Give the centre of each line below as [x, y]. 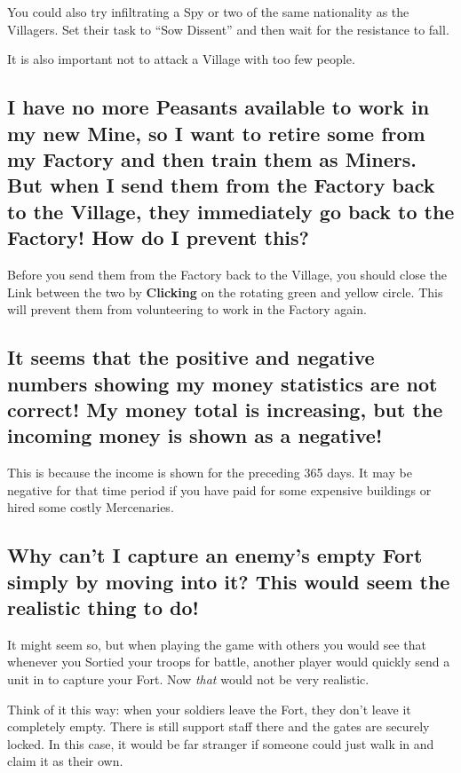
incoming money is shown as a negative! [195, 435]
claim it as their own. [65, 761]
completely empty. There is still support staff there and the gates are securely [219, 726]
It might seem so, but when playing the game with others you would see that [217, 644]
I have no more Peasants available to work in [219, 107]
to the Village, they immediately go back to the [231, 211]
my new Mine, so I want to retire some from [216, 133]
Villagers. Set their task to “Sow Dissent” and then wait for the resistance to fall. [228, 29]
